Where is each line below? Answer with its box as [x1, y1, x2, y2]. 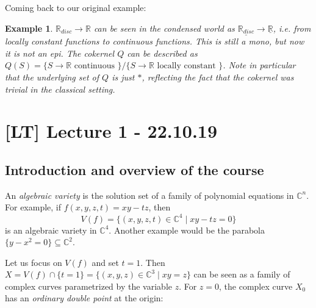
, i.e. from [273, 21, 311, 34]
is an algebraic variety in [5, 223, 97, 236]
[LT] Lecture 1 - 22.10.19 [5, 118, 218, 143]
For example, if [5, 201, 62, 213]
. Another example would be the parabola [109, 223, 265, 236]
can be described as [127, 46, 198, 59]
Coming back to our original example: [5, 1, 146, 13]
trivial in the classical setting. [5, 82, 115, 95]
